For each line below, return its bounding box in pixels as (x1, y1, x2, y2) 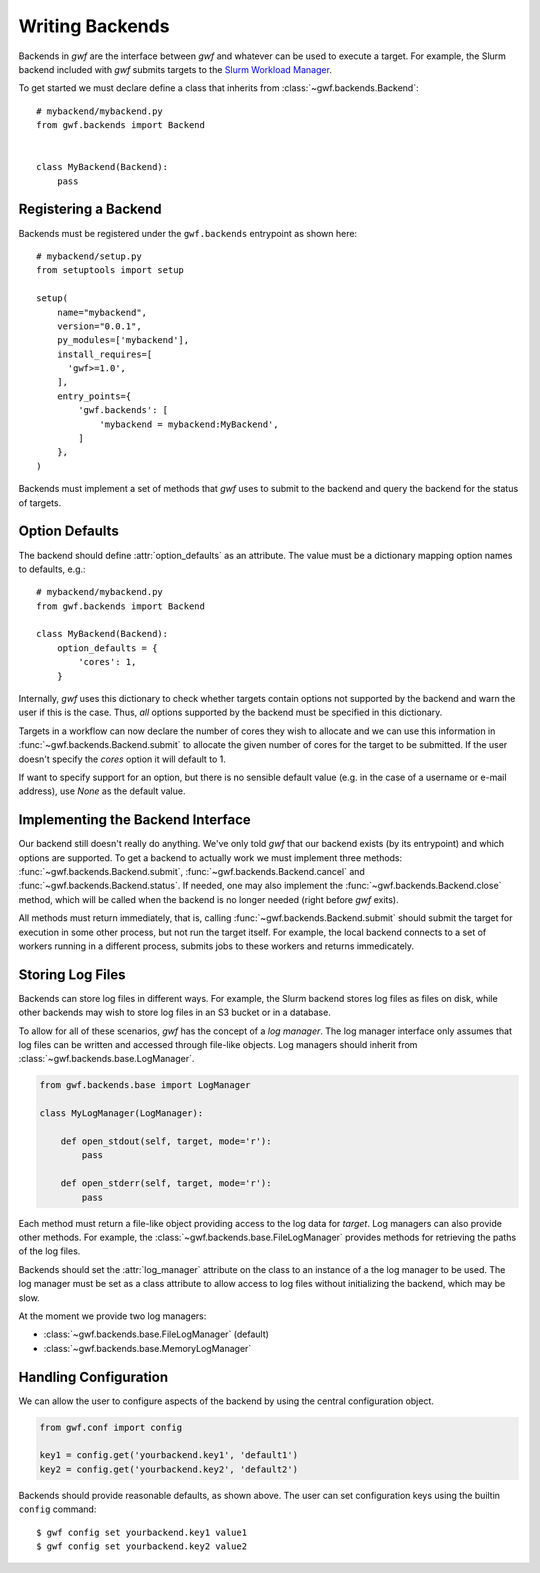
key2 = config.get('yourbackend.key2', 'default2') (39, 1463, 299, 1475)
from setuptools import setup (36, 265, 185, 276)
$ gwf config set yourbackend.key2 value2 (36, 1540, 248, 1552)
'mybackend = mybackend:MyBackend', (99, 418, 279, 430)
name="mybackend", (56, 306, 148, 318)
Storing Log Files (18, 966, 126, 983)
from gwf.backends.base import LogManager (39, 1080, 251, 1091)
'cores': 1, (78, 656, 137, 668)
